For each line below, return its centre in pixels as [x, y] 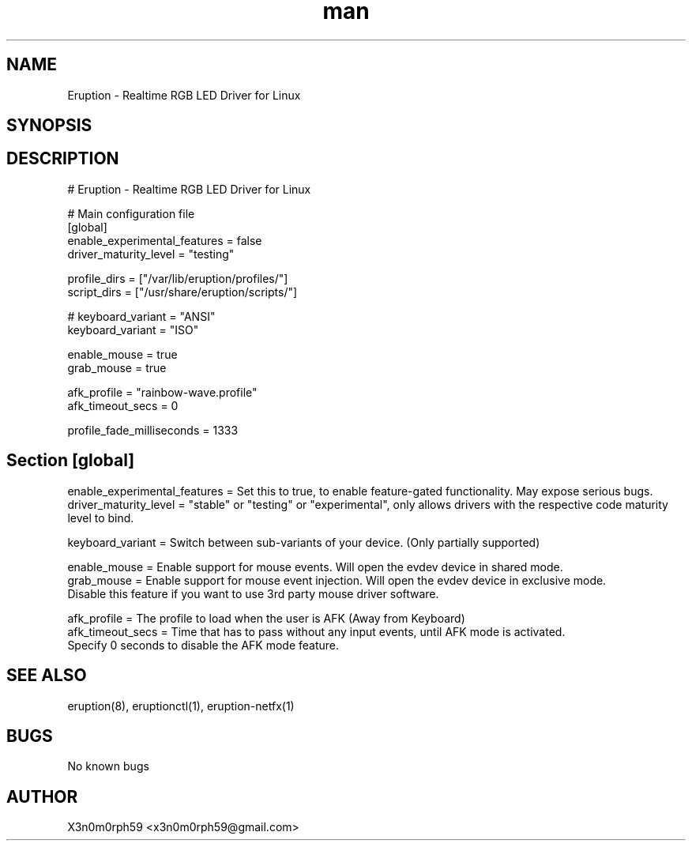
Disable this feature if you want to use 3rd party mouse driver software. [253, 593]
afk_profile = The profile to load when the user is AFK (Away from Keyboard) [266, 618]
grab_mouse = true [117, 367]
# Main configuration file [131, 213]
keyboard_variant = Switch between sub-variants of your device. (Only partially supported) [304, 542]
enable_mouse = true [122, 354]
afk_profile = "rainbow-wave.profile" [162, 392]
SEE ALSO [47, 676]
